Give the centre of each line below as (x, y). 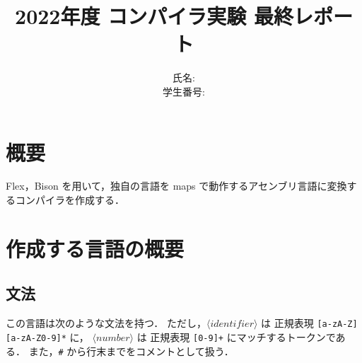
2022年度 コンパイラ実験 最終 (154, 16)
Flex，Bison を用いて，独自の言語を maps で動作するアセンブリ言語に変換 (176, 186)
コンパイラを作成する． (70, 200)
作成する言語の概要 (95, 248)
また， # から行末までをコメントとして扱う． (131, 351)
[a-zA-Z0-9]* (36, 338)
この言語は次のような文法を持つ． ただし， (106, 323)
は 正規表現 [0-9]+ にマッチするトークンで (236, 336)
